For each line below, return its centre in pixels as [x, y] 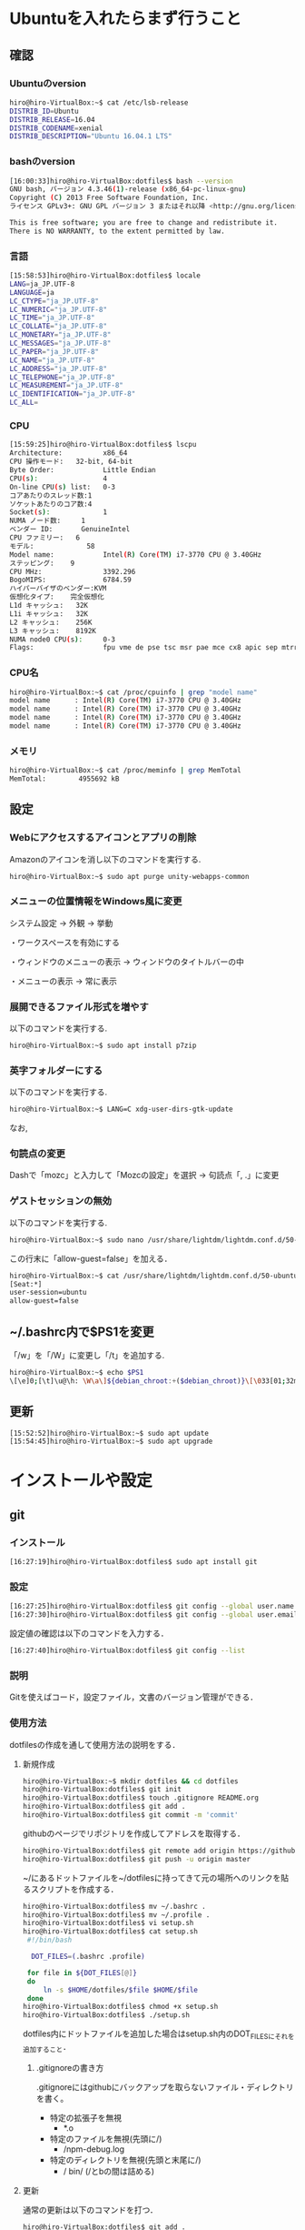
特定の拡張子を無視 [86, 2117]
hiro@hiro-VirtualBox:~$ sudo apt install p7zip [103, 1046]
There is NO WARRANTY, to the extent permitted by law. [117, 231]
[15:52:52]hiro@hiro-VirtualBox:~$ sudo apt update [109, 1433]
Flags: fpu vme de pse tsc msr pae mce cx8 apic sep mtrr [154, 648]
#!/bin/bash [49, 1940]
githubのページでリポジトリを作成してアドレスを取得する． [133, 1833]
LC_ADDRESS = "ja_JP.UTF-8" [58, 368]
